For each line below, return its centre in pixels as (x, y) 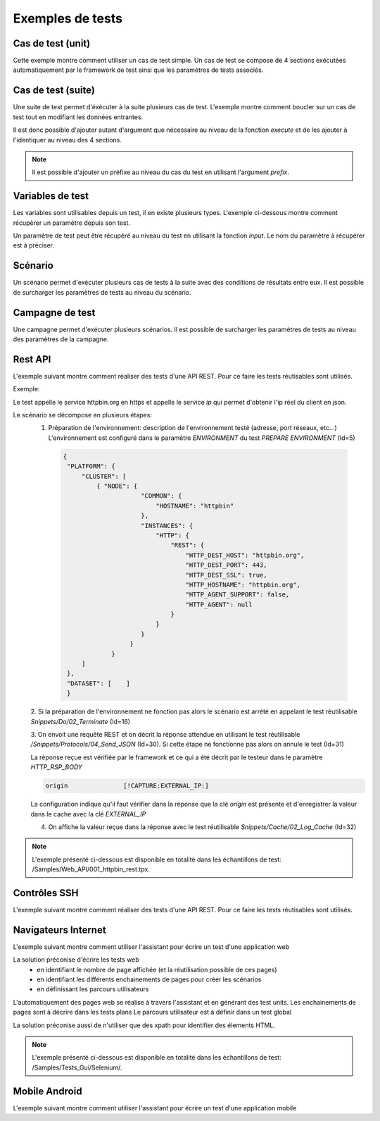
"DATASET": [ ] (99, 683)
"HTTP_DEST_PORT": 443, (226, 565)
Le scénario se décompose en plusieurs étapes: (83, 415)
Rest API (32, 359)
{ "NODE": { (117, 486)
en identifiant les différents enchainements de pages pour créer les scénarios (149, 979)
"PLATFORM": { (91, 466)
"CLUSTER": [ (104, 476)
